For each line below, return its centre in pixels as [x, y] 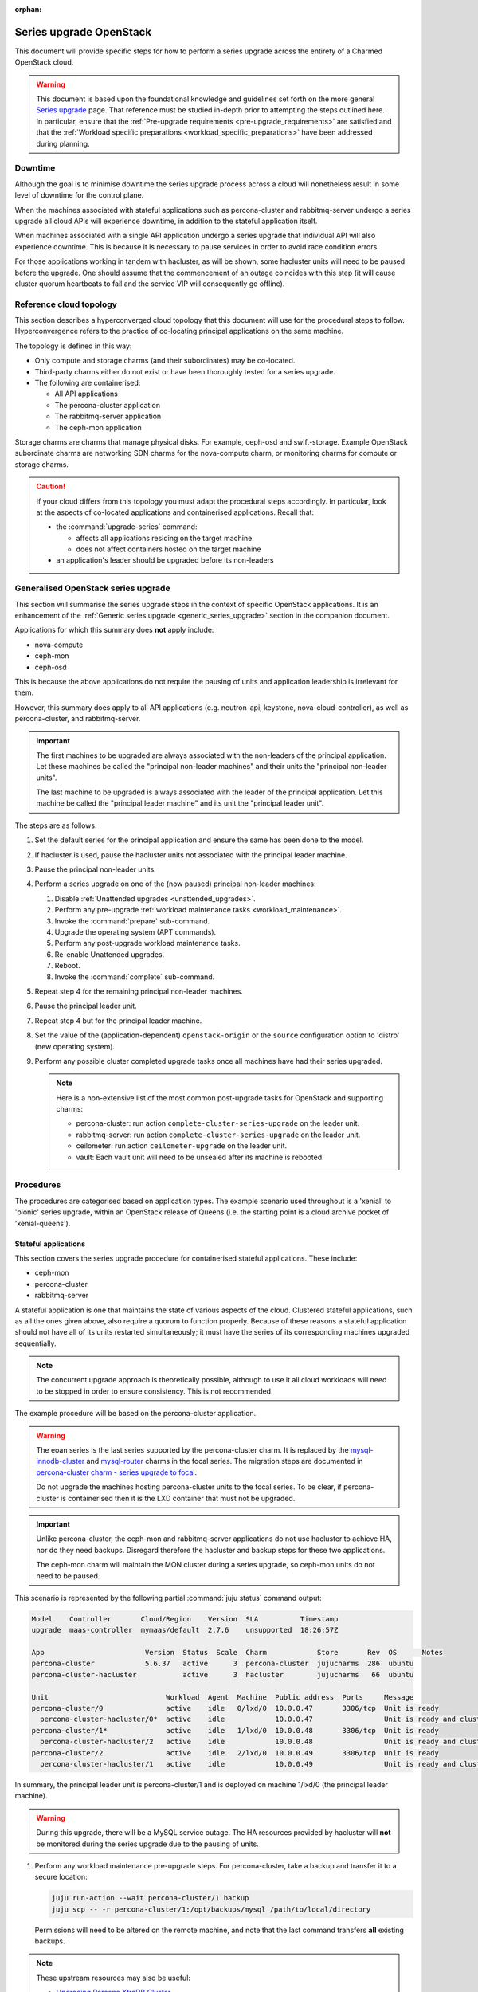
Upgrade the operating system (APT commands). [135, 931]
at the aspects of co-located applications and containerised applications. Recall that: [175, 512]
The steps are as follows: [56, 825]
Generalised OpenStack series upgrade [92, 588]
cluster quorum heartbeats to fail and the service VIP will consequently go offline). [150, 284]
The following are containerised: [88, 383]
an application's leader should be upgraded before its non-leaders [165, 560]
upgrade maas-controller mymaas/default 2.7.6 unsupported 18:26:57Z [185, 1630]
